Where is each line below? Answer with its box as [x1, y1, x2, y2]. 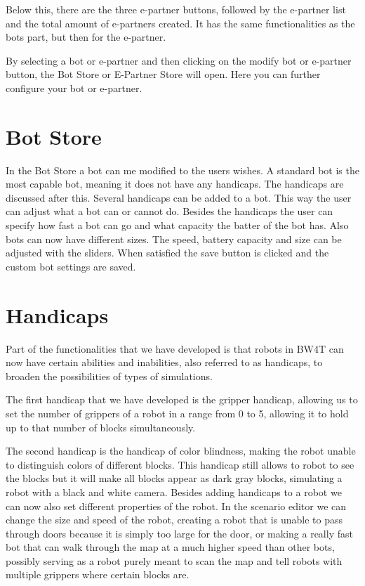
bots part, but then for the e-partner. [6, 30, 166, 44]
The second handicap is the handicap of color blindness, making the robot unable [6, 443, 356, 458]
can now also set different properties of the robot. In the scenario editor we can [6, 498, 347, 513]
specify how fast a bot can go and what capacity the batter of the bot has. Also [6, 218, 349, 233]
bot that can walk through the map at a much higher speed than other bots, [6, 540, 335, 554]
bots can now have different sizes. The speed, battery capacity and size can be [6, 231, 342, 246]
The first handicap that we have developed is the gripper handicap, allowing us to [6, 392, 358, 407]
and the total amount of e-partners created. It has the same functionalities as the [6, 15, 355, 30]
